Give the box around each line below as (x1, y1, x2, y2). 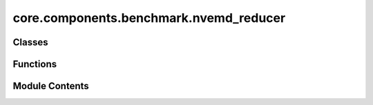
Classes (12, 36, 48, 48)
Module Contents (12, 80, 89, 92)
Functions (12, 58, 57, 70)
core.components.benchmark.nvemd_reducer (12, 10, 286, 25)
